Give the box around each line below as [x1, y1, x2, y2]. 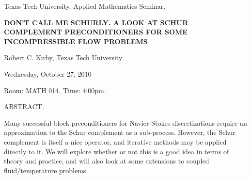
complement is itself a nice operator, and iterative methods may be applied [4, 136, 227, 146]
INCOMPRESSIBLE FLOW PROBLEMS [4, 36, 148, 46]
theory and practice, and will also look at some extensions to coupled [4, 156, 209, 166]
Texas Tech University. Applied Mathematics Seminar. [4, 1, 166, 11]
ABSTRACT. [4, 101, 44, 112]
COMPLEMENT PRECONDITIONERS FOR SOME [4, 27, 188, 37]
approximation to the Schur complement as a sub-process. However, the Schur [4, 127, 235, 137]
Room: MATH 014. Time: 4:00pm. [4, 85, 106, 95]
